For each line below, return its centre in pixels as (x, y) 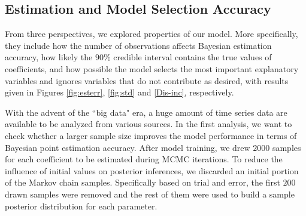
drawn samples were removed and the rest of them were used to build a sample (150, 194)
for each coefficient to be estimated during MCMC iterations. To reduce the (144, 159)
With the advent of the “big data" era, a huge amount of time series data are (146, 112)
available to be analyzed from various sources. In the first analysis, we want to (149, 124)
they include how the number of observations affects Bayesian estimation (138, 45)
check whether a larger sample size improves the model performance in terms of (151, 135)
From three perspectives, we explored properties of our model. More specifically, (152, 34)
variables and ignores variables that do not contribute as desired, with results (147, 80)
